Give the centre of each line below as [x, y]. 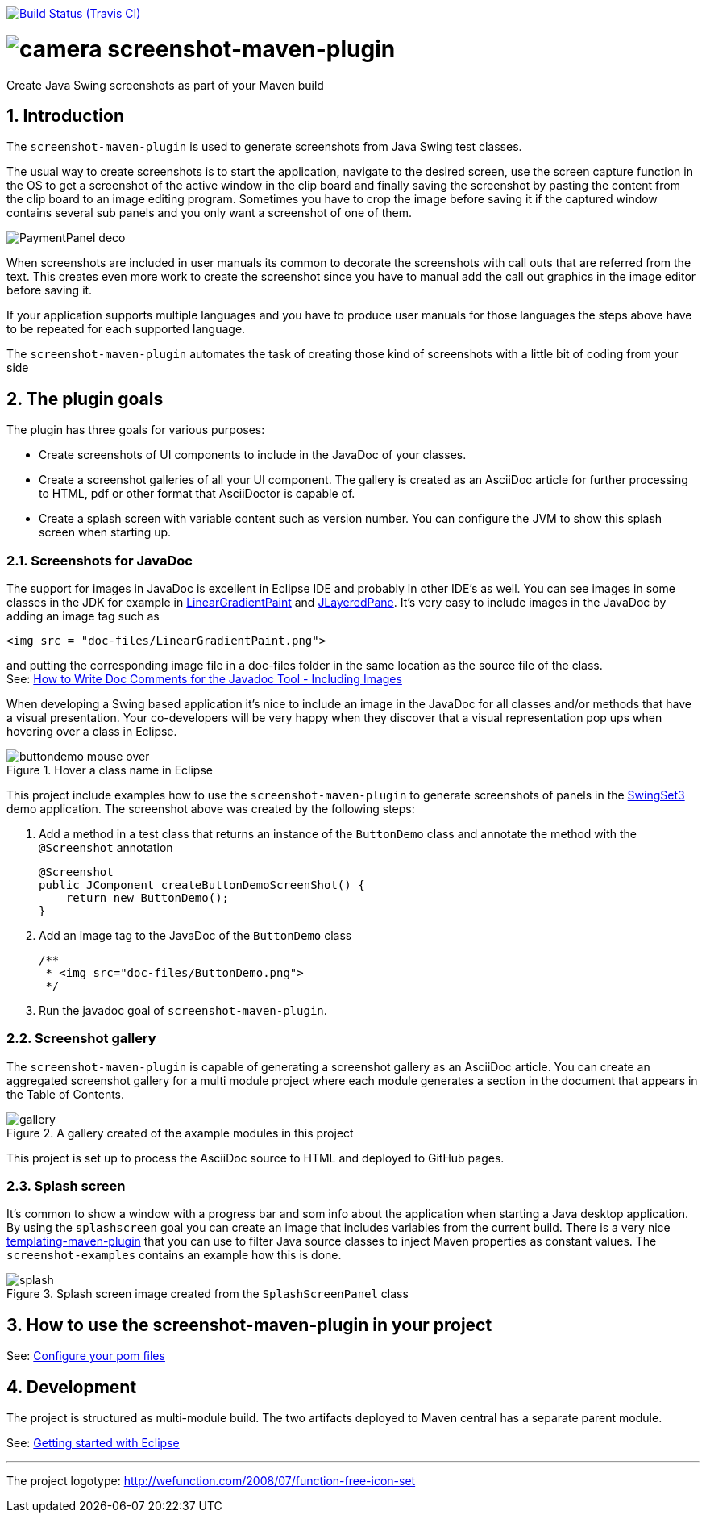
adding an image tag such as [83, 616]
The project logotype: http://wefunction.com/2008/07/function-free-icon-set [211, 1481]
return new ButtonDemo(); [147, 897]
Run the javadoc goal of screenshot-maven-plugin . [183, 1010]
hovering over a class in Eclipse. [92, 731]
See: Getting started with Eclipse [93, 1443]
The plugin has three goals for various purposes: [136, 430]
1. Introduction [65, 115]
